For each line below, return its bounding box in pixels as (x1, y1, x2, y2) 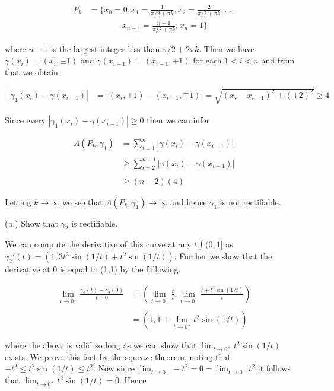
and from (261, 54, 295, 66)
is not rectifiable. (220, 195, 281, 208)
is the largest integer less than (50, 42, 160, 55)
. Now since (93, 362, 135, 374)
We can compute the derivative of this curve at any (5, 238, 192, 250)
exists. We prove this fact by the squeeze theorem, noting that (5, 350, 231, 363)
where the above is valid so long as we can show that (5, 339, 197, 351)
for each (193, 54, 222, 66)
